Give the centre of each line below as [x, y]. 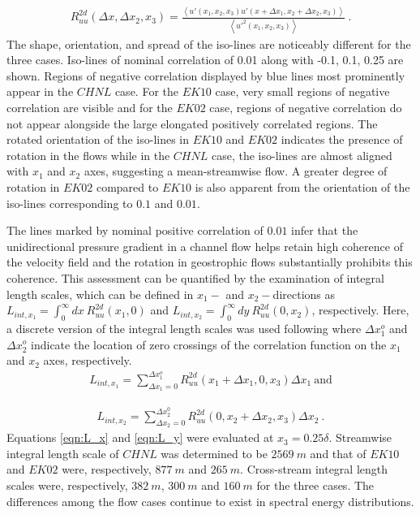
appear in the [40, 91]
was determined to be [214, 453]
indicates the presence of [342, 139]
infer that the [325, 230]
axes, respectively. [88, 360]
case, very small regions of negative [302, 91]
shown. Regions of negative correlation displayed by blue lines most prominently [206, 75]
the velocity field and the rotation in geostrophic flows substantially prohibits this [210, 262]
